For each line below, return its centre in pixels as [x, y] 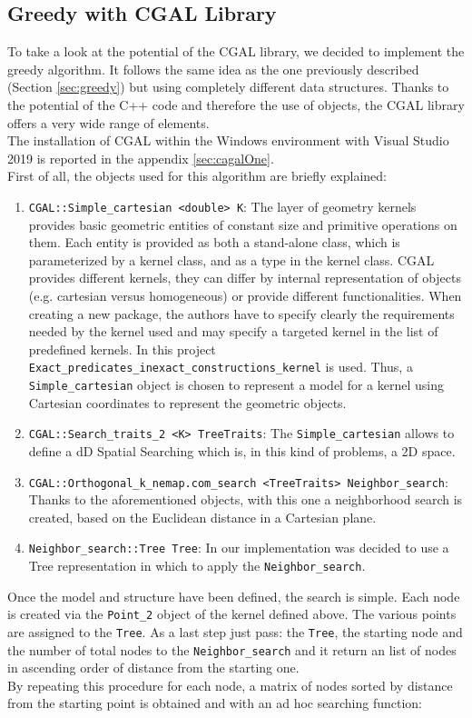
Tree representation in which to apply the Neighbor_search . [197, 566]
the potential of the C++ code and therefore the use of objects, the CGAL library [236, 104]
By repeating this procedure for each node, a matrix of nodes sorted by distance [230, 685]
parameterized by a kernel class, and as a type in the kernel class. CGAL [231, 259]
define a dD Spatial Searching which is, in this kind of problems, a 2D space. [242, 450]
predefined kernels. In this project [122, 349]
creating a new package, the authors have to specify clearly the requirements [241, 313]
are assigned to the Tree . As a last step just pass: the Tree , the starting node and [235, 631]
